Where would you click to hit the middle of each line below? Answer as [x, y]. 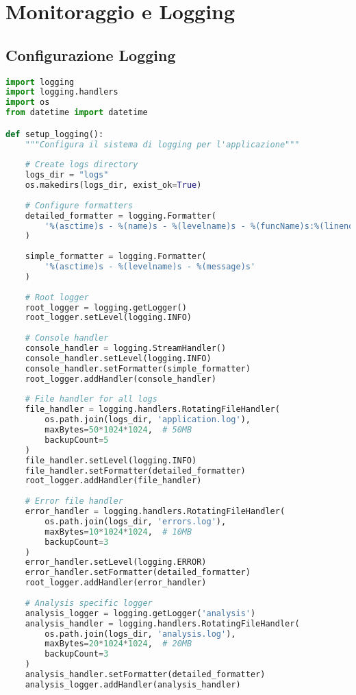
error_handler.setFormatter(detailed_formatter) [138, 573]
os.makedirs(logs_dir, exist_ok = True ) [113, 185]
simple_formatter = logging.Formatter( [116, 257]
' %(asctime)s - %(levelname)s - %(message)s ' [150, 267]
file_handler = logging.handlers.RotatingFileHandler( [152, 410]
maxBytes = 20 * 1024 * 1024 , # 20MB [118, 644]
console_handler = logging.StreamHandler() [126, 349]
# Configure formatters [79, 205]
